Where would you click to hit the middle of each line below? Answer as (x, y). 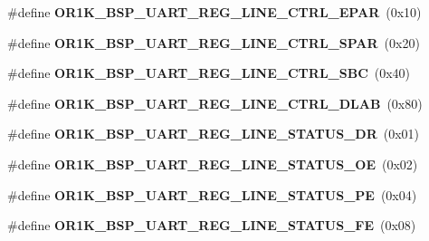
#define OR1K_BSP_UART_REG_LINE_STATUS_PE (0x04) (212, 194)
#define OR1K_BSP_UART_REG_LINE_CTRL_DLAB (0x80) (215, 103)
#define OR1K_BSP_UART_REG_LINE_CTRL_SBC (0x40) (209, 73)
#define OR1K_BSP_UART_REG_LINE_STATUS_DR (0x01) (214, 134)
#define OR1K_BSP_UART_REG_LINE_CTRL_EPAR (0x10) (214, 12)
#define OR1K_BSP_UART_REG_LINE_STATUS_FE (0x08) (212, 225)
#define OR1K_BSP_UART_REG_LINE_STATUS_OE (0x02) (213, 164)
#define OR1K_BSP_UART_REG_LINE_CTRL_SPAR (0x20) (214, 42)
